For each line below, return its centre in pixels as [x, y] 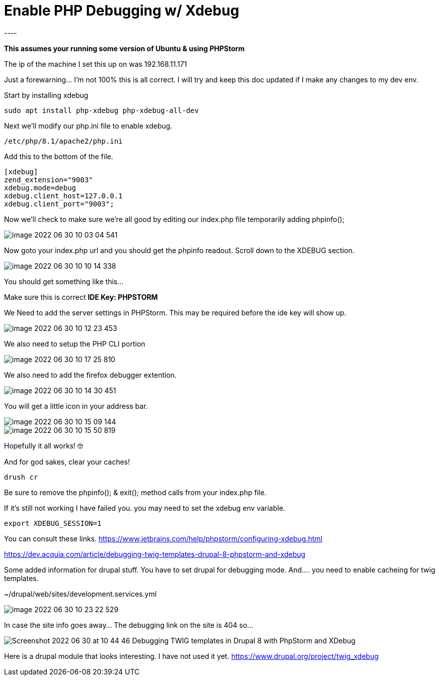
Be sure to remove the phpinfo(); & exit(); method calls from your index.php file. [135, 492]
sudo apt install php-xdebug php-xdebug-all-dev [101, 110]
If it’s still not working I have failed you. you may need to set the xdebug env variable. [145, 508]
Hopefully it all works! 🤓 [44, 445]
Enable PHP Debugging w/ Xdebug [122, 11]
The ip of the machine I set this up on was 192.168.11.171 [96, 64]
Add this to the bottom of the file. [59, 156]
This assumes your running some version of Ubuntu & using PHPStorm [125, 48]
